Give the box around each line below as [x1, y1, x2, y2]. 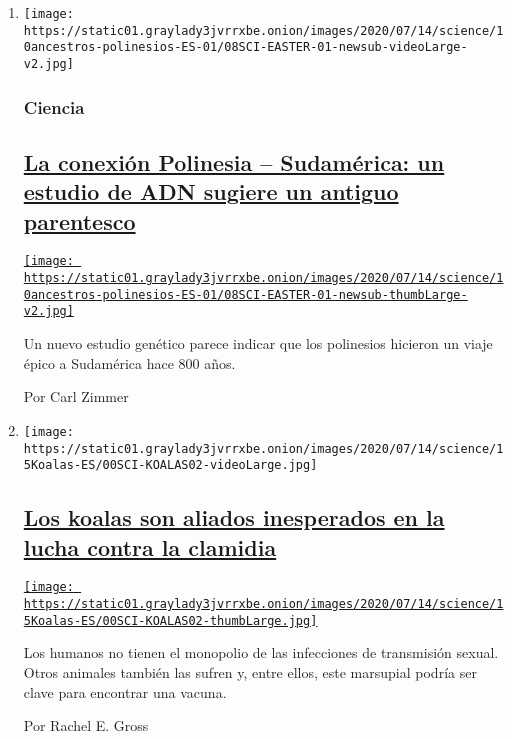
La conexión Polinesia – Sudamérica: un [23, 146, 445, 177]
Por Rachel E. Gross [23, 715, 149, 736]
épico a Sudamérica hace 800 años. [23, 352, 236, 373]
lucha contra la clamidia [23, 531, 277, 562]
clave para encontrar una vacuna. [23, 681, 227, 702]
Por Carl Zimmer [23, 386, 129, 407]
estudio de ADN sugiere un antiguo [23, 176, 399, 207]
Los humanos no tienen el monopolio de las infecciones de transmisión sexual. [23, 642, 499, 663]
